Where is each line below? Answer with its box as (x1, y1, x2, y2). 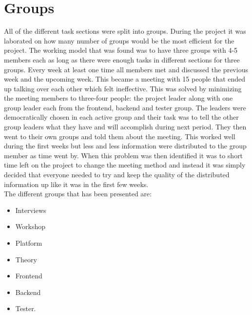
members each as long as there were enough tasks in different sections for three (4, 54, 240, 64)
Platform (15, 238, 42, 248)
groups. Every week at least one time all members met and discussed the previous (4, 64, 248, 74)
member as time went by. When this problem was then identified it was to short (4, 150, 243, 160)
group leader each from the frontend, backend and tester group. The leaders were (4, 102, 246, 112)
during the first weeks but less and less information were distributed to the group (4, 141, 247, 151)
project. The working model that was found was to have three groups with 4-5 (4, 45, 238, 55)
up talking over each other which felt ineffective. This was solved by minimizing (4, 83, 242, 93)
